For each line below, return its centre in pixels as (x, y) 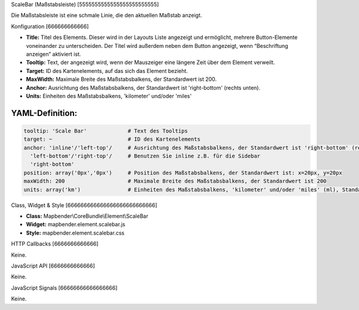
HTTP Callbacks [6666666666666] (55, 244)
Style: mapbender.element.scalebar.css (75, 233)
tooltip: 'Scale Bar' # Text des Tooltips (106, 131)
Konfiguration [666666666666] (50, 26)
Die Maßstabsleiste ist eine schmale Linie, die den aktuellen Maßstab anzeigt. (107, 16)
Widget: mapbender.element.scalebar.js (76, 224)
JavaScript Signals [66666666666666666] (64, 288)
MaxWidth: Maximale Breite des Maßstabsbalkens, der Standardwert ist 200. (121, 79)
